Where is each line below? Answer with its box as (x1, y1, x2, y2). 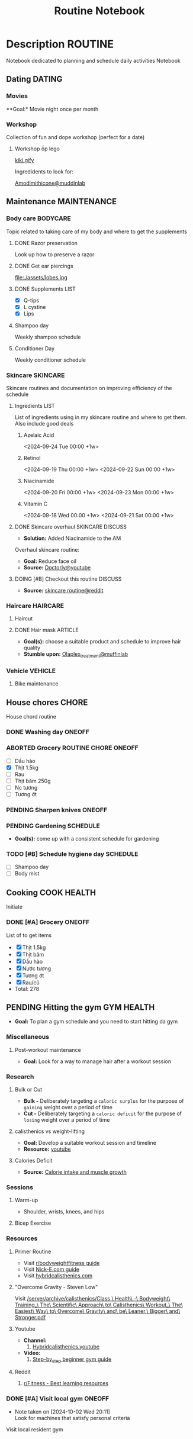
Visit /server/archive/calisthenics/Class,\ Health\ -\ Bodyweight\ (14, 1295, 171, 1302)
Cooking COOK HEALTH (6, 887, 96, 897)
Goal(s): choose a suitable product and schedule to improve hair (23, 638, 182, 645)
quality (23, 644, 40, 652)
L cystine (23, 303, 46, 310)
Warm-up (14, 1197, 38, 1204)
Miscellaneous (6, 1033, 49, 1041)
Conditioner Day (14, 345, 55, 352)
